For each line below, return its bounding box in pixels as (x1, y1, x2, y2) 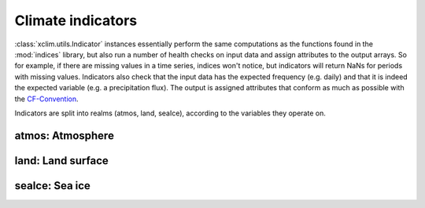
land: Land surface (14, 154, 109, 167)
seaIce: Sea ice (14, 179, 91, 192)
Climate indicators (14, 12, 138, 29)
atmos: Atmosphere (14, 129, 114, 142)
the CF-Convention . (14, 94, 79, 104)
